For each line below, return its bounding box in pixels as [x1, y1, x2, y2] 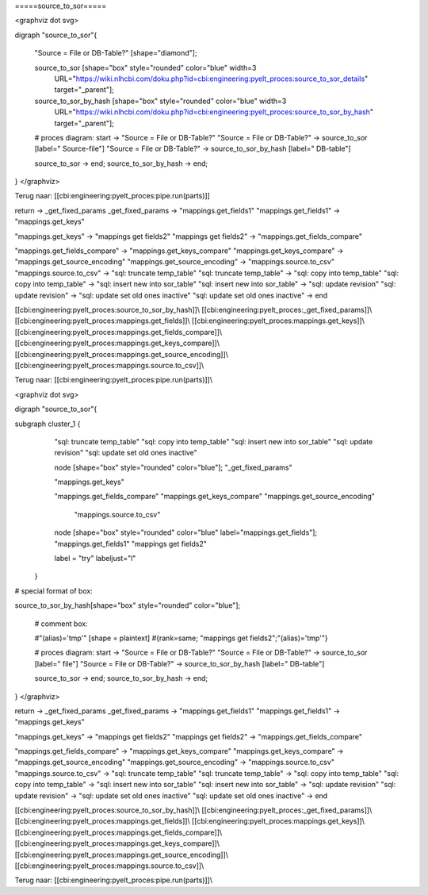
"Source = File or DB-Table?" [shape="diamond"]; [34, 48, 197, 58]
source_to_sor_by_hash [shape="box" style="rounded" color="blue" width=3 [34, 96, 287, 106]
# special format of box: [14, 586, 93, 595]
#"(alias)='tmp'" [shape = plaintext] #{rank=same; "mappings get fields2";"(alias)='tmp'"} [34, 633, 328, 643]
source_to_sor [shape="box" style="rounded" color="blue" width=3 [34, 63, 257, 72]
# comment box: [34, 619, 89, 628]
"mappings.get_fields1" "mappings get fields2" [54, 539, 208, 548]
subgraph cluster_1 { [14, 419, 81, 428]
